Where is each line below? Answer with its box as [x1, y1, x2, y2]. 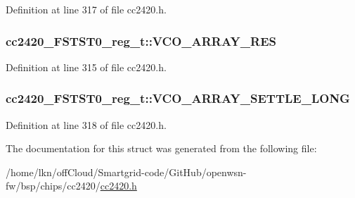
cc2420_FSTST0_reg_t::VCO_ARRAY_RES [6, 32, 276, 49]
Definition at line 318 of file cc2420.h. [6, 117, 167, 132]
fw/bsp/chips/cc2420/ [6, 178, 101, 193]
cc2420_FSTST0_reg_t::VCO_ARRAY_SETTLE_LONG [6, 89, 350, 107]
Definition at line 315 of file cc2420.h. [6, 59, 167, 74]
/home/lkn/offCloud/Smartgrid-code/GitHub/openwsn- [6, 164, 247, 179]
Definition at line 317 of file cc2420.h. [6, 2, 167, 16]
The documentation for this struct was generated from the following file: [6, 141, 317, 156]
